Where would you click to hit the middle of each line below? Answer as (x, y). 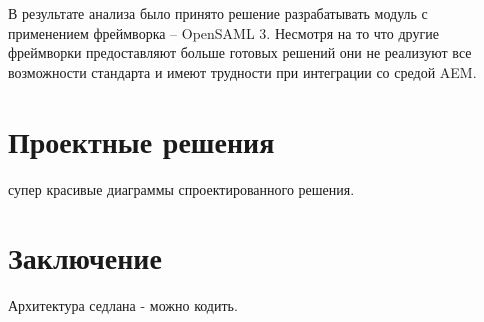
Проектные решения (141, 140)
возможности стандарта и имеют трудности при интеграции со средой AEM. (242, 71)
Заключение (85, 257)
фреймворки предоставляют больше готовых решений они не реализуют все (240, 52)
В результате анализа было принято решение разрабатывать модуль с (218, 13)
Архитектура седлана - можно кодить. (123, 305)
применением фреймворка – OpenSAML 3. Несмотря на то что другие (223, 32)
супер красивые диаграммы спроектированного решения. (181, 188)
